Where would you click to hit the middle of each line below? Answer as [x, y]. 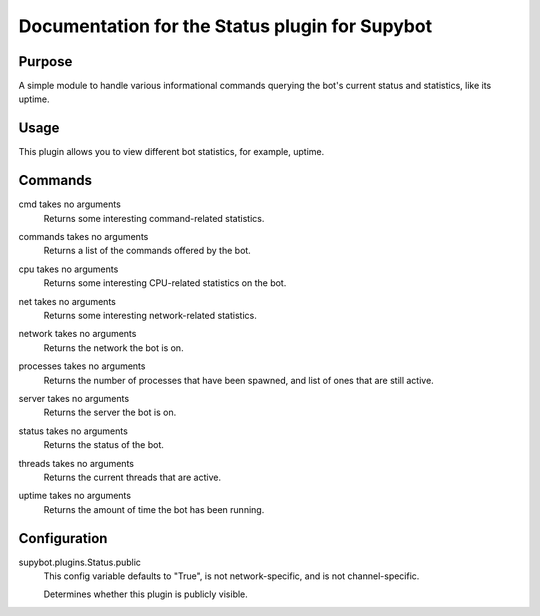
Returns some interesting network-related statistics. [150, 315]
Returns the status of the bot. [104, 445]
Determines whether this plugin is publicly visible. [146, 594]
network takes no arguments [77, 334]
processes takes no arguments [82, 366]
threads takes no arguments [76, 463]
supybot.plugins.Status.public [80, 562]
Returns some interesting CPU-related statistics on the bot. [165, 283]
